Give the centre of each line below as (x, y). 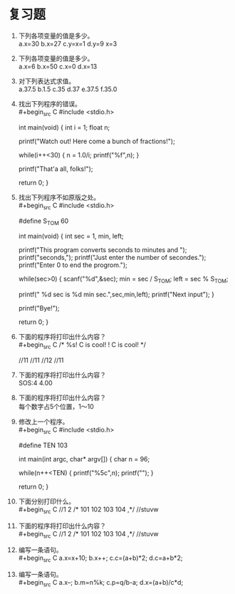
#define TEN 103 (43, 445)
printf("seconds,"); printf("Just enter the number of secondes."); (112, 258)
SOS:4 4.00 (35, 382)
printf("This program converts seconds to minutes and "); (103, 250)
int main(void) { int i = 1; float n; (64, 127)
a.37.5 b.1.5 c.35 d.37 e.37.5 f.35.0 (68, 89)
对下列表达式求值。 (47, 81)
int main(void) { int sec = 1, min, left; (71, 236)
